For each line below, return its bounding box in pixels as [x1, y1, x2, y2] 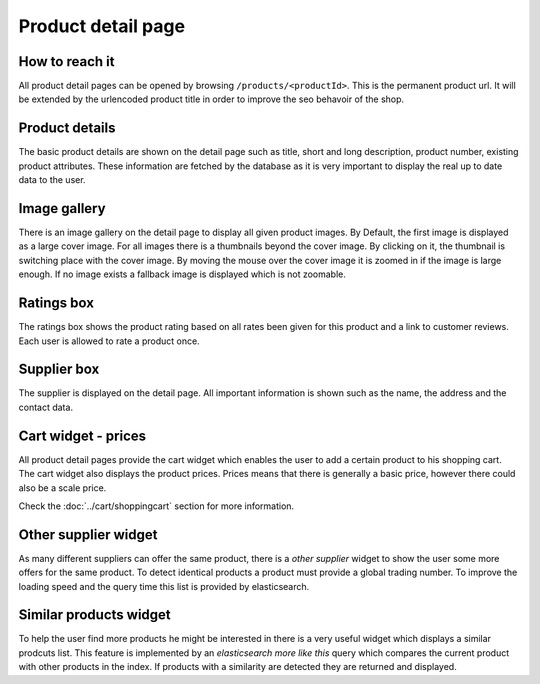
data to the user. [18, 174, 86, 186]
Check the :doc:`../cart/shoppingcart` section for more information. [18, 500, 295, 512]
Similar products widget [18, 606, 172, 624]
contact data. [18, 401, 74, 413]
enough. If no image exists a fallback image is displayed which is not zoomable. [18, 268, 347, 280]
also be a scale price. [18, 481, 107, 494]
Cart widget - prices [18, 427, 147, 444]
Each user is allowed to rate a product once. [18, 335, 200, 347]
